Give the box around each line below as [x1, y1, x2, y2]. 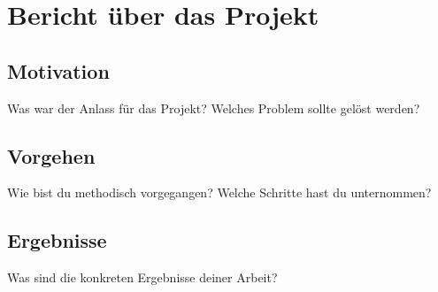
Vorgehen [7, 142, 96, 169]
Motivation [7, 57, 110, 84]
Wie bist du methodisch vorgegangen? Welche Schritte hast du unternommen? [7, 183, 432, 202]
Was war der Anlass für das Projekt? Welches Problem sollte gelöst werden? [7, 98, 420, 117]
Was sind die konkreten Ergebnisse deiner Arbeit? [7, 268, 278, 287]
